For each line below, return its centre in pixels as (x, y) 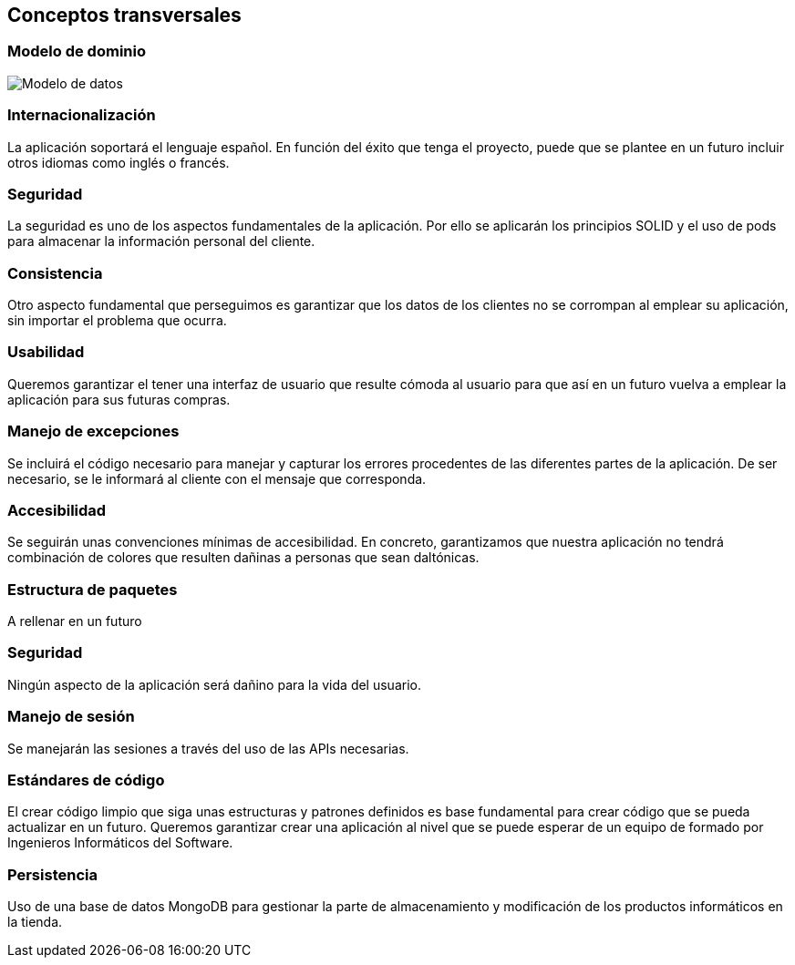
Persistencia (52, 874)
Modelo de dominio (77, 51)
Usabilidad (46, 352)
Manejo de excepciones (93, 431)
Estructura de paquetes (93, 589)
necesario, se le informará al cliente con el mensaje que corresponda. (217, 478)
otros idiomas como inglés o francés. (119, 162)
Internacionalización (82, 115)
